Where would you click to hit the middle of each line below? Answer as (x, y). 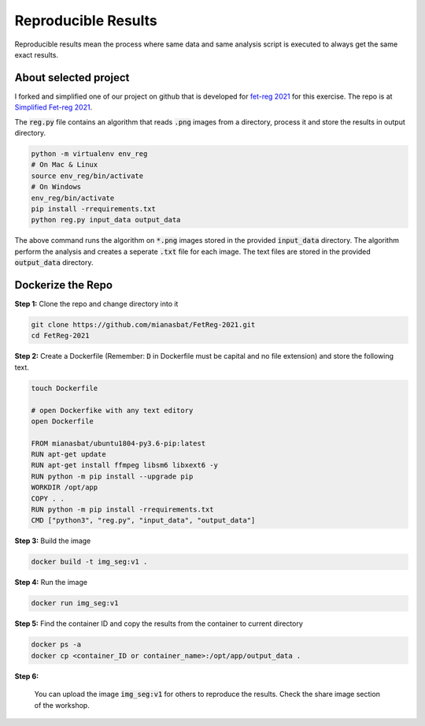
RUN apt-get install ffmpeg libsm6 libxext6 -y (124, 465)
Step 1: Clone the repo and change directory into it (96, 304)
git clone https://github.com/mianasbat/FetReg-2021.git (143, 324)
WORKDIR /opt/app (65, 488)
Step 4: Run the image (51, 583)
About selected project (72, 78)
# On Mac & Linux (65, 165)
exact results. (37, 54)
